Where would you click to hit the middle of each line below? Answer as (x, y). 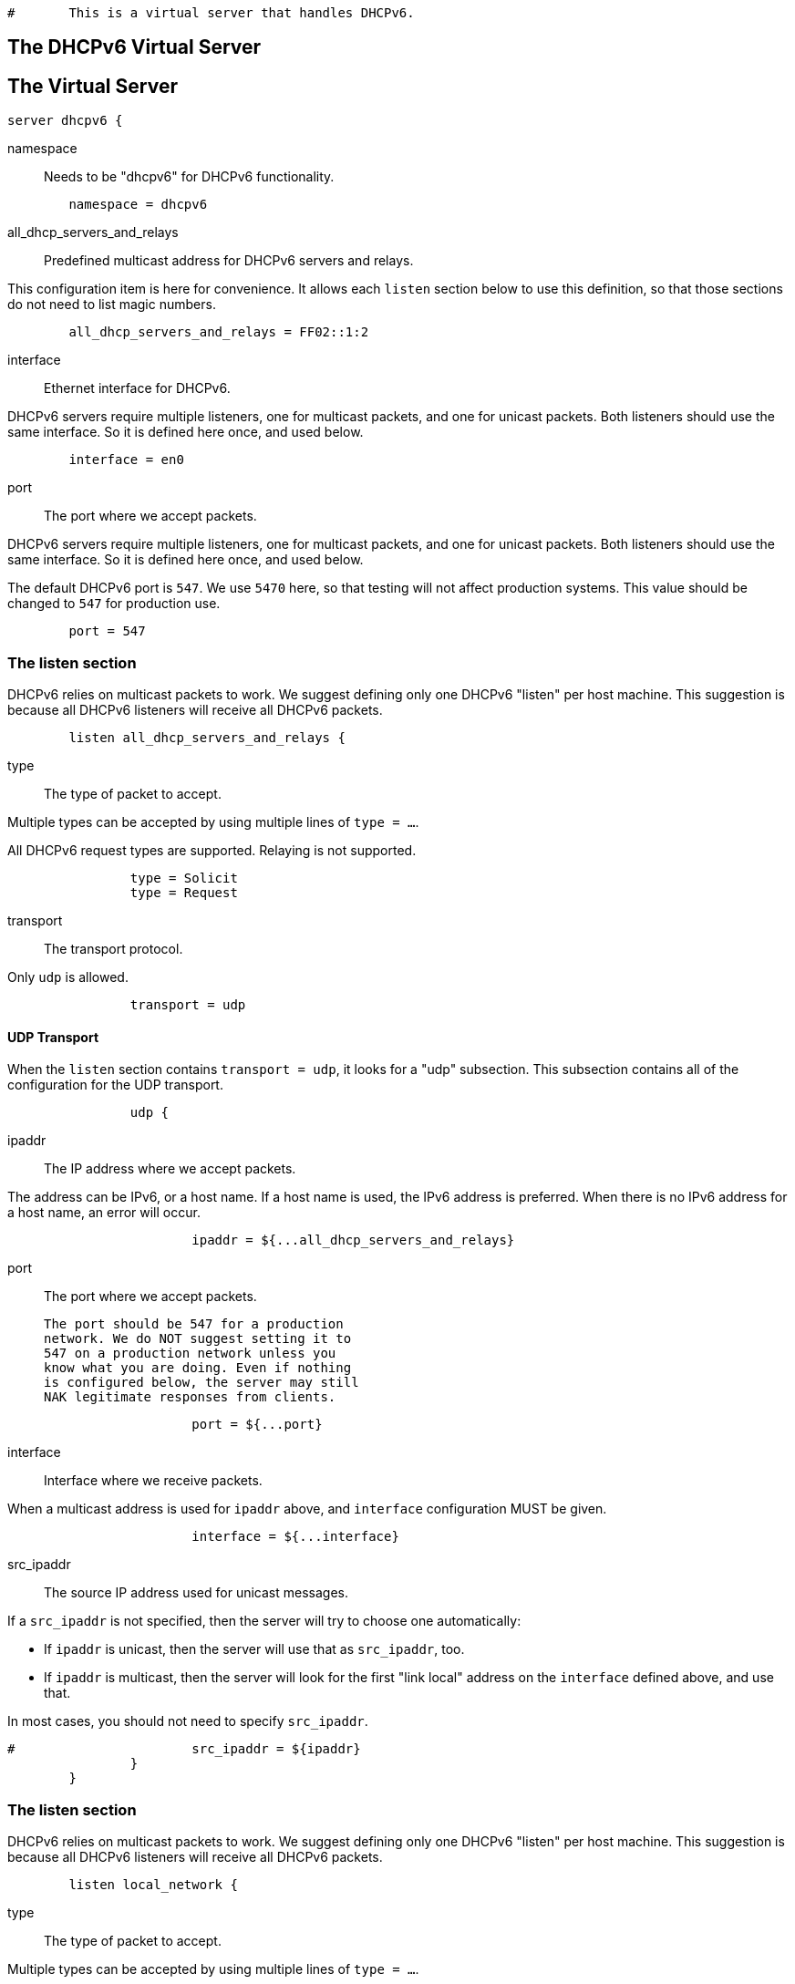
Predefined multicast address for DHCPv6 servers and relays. (229, 261)
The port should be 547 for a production (194, 1324)
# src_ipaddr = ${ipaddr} (184, 1749)
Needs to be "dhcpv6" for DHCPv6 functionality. (189, 177)
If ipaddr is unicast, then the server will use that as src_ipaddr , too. (254, 1649)
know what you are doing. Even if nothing (198, 1368)
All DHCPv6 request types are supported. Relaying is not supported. (212, 851)
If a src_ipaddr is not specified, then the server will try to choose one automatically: (264, 1621)
